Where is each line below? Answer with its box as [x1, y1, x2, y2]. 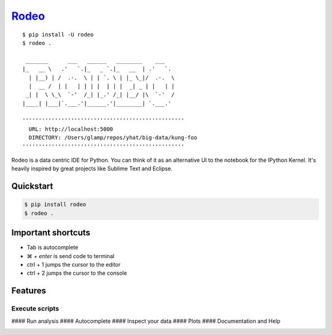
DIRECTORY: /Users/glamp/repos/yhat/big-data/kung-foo [28, 134, 198, 141]
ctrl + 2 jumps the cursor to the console [26, 269, 127, 277]
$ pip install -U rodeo [22, 31, 94, 38]
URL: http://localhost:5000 [28, 125, 114, 132]
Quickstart [11, 181, 53, 192]
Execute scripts [11, 304, 60, 313]
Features [11, 286, 46, 296]
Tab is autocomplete [26, 243, 79, 251]
